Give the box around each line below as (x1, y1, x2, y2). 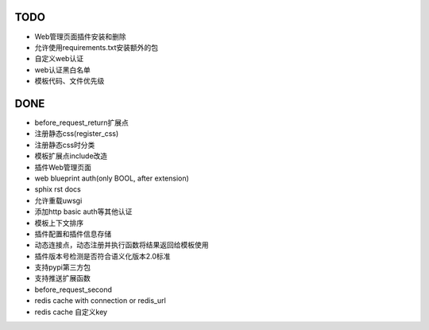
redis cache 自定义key (34, 307, 107, 316)
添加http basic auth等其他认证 (34, 207, 133, 216)
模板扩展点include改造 (34, 151, 108, 161)
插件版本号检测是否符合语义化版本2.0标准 (34, 251, 171, 261)
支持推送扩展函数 (34, 274, 91, 283)
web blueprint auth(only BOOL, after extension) (34, 173, 190, 183)
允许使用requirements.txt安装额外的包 (34, 42, 159, 52)
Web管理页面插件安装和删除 (34, 32, 126, 41)
